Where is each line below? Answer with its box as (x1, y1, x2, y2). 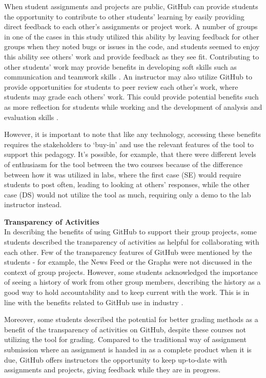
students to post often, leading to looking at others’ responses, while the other (4, 179, 250, 190)
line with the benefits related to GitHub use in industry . (4, 296, 183, 307)
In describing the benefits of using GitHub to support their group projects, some (4, 226, 257, 237)
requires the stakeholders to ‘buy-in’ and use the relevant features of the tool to (4, 138, 254, 149)
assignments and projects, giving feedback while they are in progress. (4, 364, 221, 375)
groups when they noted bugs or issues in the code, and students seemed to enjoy (4, 41, 260, 52)
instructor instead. (4, 199, 62, 210)
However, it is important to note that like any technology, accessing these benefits (4, 129, 261, 140)
